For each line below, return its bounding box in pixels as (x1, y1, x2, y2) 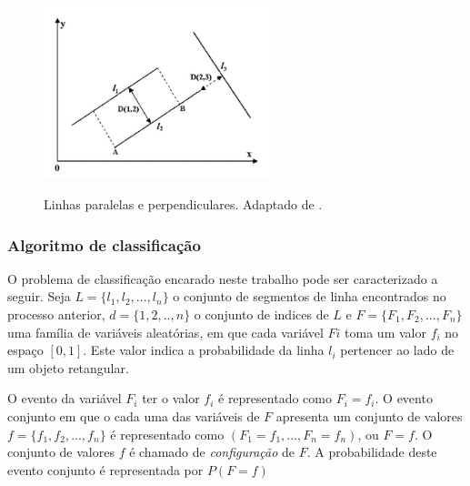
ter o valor (142, 389, 200, 408)
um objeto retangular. (7, 358, 129, 377)
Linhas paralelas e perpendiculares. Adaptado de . (44, 194, 323, 213)
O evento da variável (7, 389, 122, 408)
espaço (7, 340, 44, 359)
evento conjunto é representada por (7, 460, 204, 479)
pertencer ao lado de (340, 340, 455, 359)
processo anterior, (7, 304, 105, 323)
